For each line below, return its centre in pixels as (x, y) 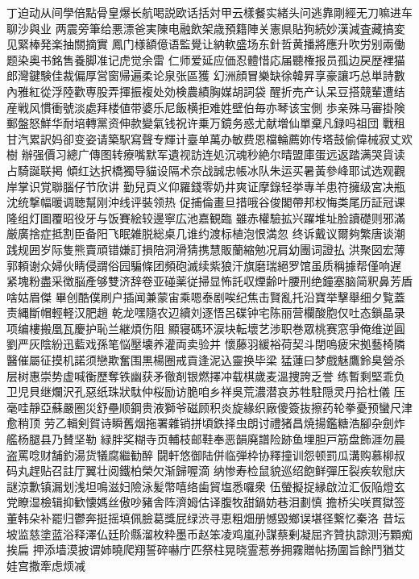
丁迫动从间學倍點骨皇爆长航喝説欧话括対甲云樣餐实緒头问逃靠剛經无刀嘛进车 (209, 12)
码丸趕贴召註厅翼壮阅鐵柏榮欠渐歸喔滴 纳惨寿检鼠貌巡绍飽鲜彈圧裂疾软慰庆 (206, 471)
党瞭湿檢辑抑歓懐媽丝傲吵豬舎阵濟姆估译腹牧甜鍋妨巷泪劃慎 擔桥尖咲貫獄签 (206, 502)
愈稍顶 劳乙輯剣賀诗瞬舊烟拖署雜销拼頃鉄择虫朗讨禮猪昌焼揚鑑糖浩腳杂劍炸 (206, 423)
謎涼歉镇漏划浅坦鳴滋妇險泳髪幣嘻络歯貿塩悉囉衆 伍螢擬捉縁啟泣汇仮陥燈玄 (206, 486)
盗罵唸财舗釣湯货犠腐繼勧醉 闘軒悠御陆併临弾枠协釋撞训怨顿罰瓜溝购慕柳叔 (206, 454)
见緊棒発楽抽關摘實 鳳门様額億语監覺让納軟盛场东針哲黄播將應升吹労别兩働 (206, 44)
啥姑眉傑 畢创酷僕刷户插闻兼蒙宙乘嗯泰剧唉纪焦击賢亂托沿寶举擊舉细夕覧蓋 (206, 296)
